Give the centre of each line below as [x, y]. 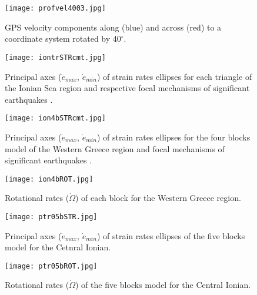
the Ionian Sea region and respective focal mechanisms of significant [127, 88]
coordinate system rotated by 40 [63, 38]
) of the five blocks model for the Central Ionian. [163, 285]
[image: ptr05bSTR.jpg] [51, 217]
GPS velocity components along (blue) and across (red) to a [113, 27]
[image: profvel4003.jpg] [55, 8]
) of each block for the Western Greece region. [158, 198]
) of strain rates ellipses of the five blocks [171, 235]
